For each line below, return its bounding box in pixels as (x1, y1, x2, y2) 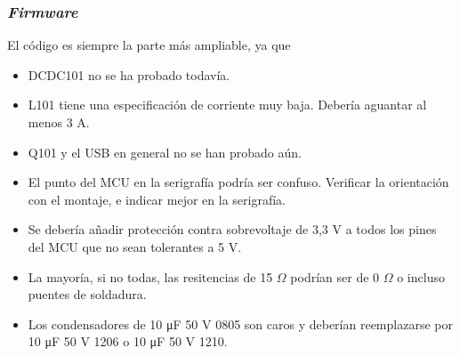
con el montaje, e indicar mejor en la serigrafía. (28, 190, 286, 208)
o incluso (397, 267, 445, 286)
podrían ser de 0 (290, 267, 380, 286)
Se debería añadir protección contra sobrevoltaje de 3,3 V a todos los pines (28, 220, 437, 239)
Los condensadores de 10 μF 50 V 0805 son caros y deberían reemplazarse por (28, 314, 453, 333)
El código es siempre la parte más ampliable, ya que (7, 36, 291, 54)
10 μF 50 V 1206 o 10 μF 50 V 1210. (28, 332, 228, 351)
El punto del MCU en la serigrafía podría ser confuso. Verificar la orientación (28, 173, 449, 191)
